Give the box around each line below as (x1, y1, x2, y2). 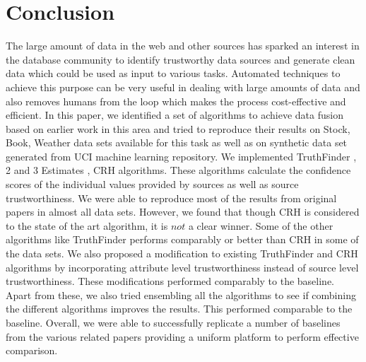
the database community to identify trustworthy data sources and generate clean (6, 52, 355, 66)
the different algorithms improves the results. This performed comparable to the (6, 301, 353, 316)
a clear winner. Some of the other (188, 218, 333, 233)
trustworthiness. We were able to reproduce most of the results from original (6, 190, 337, 205)
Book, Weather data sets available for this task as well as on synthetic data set (6, 135, 348, 150)
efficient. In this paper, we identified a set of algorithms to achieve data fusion (6, 107, 343, 122)
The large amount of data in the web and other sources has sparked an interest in (6, 38, 360, 53)
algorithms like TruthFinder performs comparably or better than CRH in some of (6, 232, 359, 247)
